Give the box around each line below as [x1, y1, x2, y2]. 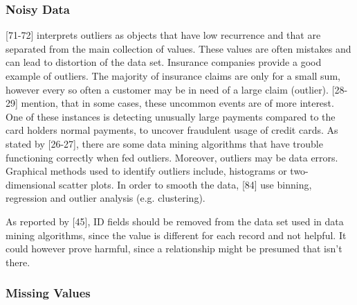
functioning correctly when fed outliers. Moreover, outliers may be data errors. [6, 150, 338, 164]
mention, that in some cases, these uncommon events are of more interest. [21, 96, 334, 110]
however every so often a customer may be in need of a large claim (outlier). [6, 82, 329, 96]
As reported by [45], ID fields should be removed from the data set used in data [6, 214, 344, 228]
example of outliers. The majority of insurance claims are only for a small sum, [6, 69, 340, 82]
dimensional [6, 177, 56, 191]
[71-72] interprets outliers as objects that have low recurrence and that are [6, 28, 321, 42]
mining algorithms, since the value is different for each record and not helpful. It [6, 227, 347, 242]
